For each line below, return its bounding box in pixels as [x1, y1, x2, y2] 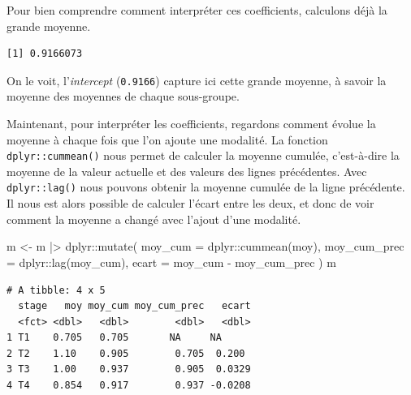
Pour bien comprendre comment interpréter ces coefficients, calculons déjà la [6, 2, 387, 18]
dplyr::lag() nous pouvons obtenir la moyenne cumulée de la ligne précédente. [6, 178, 405, 195]
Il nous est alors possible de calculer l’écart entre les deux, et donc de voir [6, 195, 374, 212]
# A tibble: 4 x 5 [6, 284, 106, 296]
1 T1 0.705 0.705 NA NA [6, 332, 222, 344]
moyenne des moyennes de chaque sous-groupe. [6, 88, 240, 105]
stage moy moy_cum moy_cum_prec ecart [18, 300, 251, 312]
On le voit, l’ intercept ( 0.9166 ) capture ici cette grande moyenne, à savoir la [6, 71, 387, 88]
